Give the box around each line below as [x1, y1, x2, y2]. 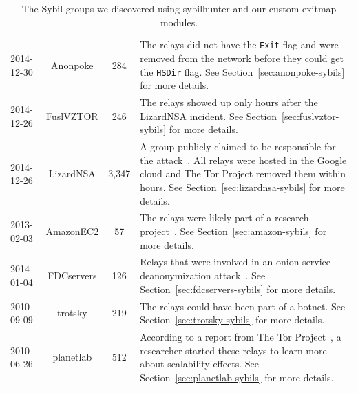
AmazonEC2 [45, 224, 99, 239]
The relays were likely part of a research [140, 210, 309, 225]
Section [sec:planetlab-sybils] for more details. [140, 370, 334, 384]
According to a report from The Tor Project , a [140, 329, 341, 343]
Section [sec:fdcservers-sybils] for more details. [140, 281, 336, 296]
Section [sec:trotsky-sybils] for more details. [140, 312, 325, 327]
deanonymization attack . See [140, 268, 266, 283]
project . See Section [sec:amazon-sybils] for [140, 224, 327, 239]
